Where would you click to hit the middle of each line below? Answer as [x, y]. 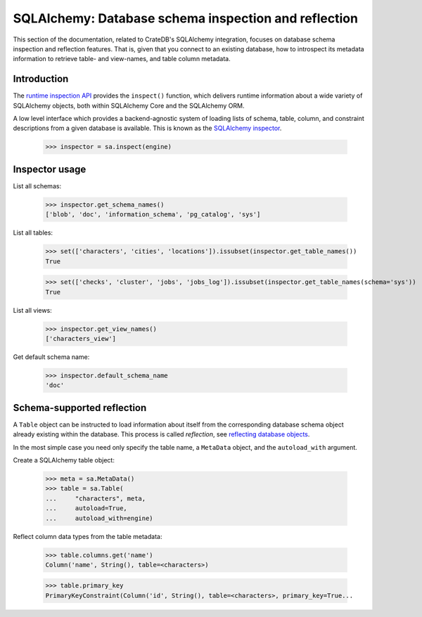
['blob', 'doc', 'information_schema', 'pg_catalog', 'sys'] [153, 215]
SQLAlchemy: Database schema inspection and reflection [186, 18]
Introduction [41, 79]
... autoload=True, [87, 508]
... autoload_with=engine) [100, 518]
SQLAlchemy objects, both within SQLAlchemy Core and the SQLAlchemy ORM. [129, 105]
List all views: [32, 310]
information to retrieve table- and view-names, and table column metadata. [122, 59]
